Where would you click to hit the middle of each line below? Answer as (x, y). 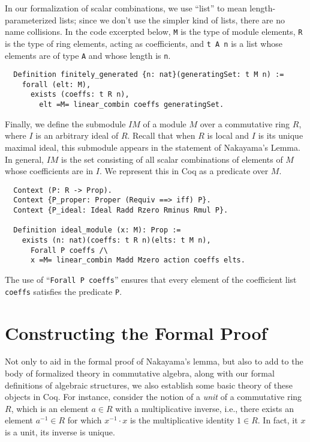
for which (85, 420)
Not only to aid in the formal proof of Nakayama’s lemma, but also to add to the (154, 361)
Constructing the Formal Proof (136, 332)
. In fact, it (278, 420)
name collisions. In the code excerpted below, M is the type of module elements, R (154, 32)
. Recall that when (161, 135)
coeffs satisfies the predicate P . (64, 291)
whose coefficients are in (49, 171)
